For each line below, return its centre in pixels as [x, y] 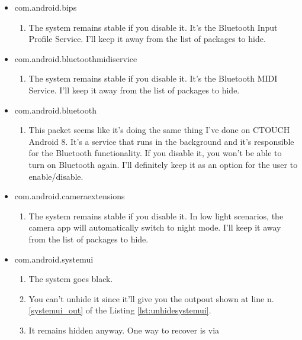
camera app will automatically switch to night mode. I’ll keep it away [155, 227]
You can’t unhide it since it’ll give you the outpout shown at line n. [151, 298]
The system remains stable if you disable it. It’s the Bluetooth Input [153, 27]
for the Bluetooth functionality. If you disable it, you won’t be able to [155, 153]
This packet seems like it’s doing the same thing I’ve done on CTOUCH [159, 130]
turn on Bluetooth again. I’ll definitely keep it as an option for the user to [163, 164]
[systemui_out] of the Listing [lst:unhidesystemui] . [120, 310]
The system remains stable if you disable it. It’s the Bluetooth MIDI [153, 78]
